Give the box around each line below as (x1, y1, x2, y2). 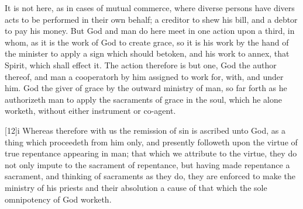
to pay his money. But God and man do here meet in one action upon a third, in (5, 25, 295, 37)
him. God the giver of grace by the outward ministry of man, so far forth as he (5, 82, 287, 94)
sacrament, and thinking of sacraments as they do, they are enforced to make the (5, 170, 296, 182)
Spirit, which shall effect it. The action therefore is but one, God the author (5, 58, 277, 71)
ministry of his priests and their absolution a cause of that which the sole (5, 181, 267, 193)
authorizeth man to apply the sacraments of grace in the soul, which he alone (5, 93, 282, 105)
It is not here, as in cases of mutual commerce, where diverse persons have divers (5, 2, 295, 13)
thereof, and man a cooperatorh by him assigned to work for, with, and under (5, 70, 284, 82)
